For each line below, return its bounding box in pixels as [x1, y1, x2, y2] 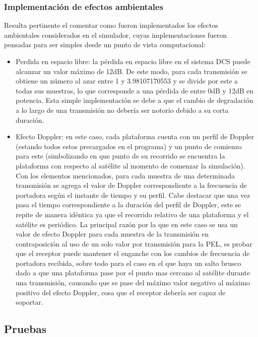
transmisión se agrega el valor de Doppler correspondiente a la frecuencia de [15, 180, 247, 190]
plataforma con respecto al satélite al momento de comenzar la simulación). [15, 160, 246, 170]
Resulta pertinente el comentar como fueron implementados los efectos [4, 20, 218, 30]
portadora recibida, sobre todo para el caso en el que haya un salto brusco [15, 257, 241, 268]
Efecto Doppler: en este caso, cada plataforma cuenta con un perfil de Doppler [15, 131, 254, 142]
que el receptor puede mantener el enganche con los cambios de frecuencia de [15, 248, 250, 258]
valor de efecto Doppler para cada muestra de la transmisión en [15, 229, 209, 239]
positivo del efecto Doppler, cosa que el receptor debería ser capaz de [15, 287, 226, 297]
